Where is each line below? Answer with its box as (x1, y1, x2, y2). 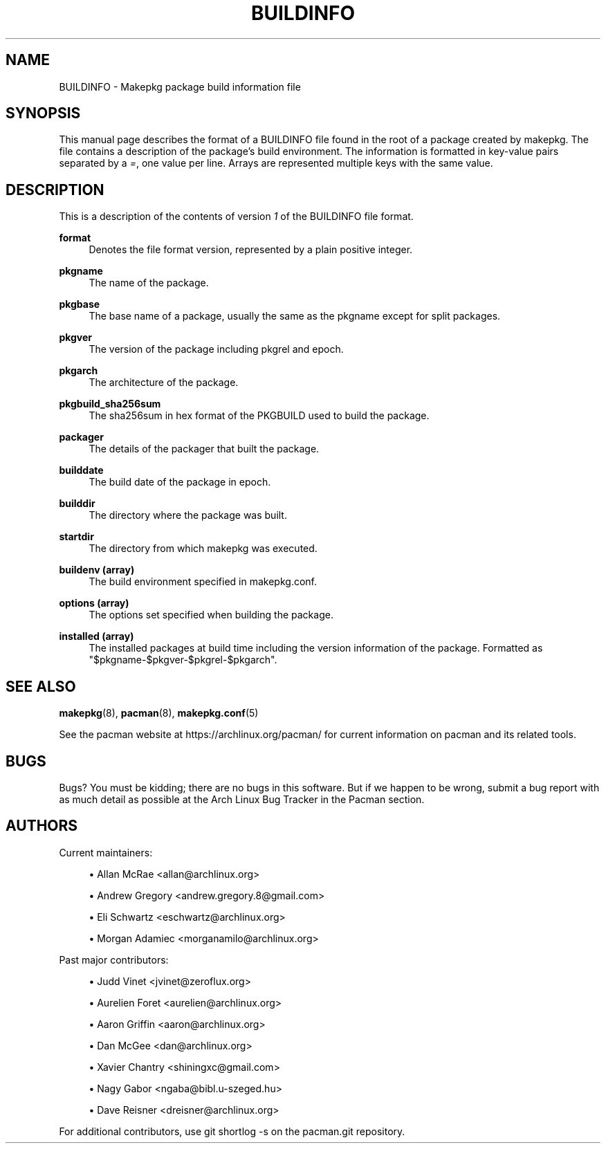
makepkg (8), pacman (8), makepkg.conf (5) (59, 707, 259, 719)
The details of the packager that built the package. (89, 443, 320, 455)
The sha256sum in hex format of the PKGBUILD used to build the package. (89, 410, 430, 422)
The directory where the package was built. (89, 509, 287, 522)
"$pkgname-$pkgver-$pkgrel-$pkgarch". (89, 654, 277, 666)
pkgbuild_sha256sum (59, 398, 161, 410)
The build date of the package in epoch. (89, 476, 271, 488)
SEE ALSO (6, 677, 76, 695)
